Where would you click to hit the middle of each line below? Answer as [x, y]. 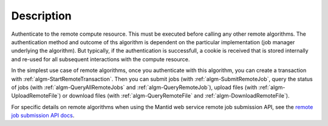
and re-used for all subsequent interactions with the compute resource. [101, 59]
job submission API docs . [43, 116]
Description [42, 16]
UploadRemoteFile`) [36, 96]
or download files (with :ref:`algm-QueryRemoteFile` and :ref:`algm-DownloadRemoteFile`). [176, 96]
